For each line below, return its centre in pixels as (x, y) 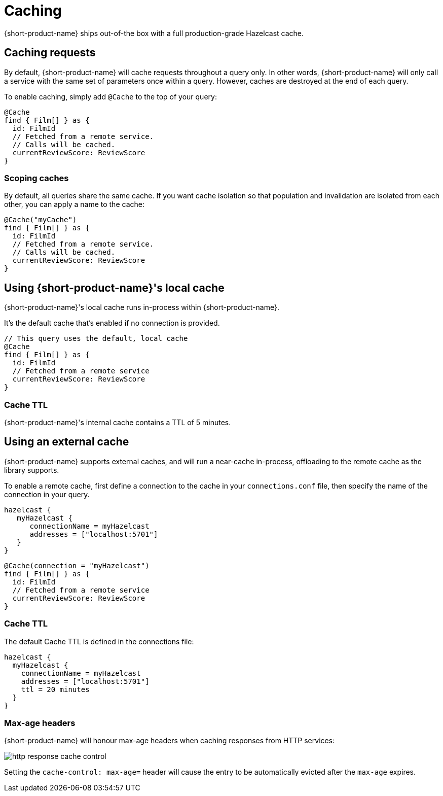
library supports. (32, 470)
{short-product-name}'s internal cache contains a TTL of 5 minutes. (118, 422)
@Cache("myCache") (41, 220)
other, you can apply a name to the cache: (74, 204)
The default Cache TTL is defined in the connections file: (99, 641)
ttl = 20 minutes (55, 689)
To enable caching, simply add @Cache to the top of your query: (110, 96)
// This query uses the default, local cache (96, 339)
